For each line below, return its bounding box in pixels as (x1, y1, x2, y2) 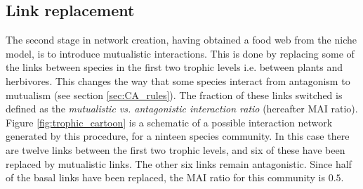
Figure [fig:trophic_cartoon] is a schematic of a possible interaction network (6, 115, 333, 129)
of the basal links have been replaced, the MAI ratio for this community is (6, 170, 326, 185)
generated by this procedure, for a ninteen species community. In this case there (6, 129, 350, 143)
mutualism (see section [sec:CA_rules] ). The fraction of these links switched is (6, 87, 343, 102)
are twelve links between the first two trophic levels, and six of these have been (6, 142, 345, 157)
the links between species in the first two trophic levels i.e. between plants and (6, 60, 343, 74)
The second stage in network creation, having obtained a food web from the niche (6, 32, 357, 47)
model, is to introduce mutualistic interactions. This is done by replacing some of (6, 46, 355, 60)
